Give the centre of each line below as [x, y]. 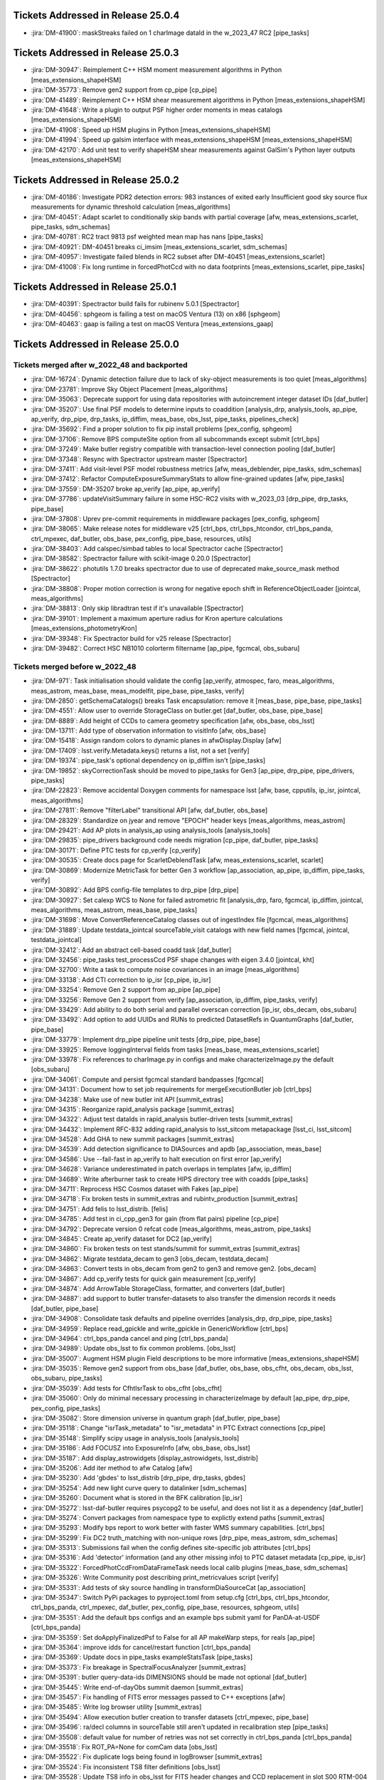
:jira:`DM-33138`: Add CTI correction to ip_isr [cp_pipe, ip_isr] [121, 980]
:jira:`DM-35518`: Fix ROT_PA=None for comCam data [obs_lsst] [124, 1747]
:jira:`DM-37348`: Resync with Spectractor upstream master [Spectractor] [139, 459]
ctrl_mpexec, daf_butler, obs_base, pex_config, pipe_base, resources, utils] [141, 538]
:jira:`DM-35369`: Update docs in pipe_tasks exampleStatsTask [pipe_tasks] [142, 1657]
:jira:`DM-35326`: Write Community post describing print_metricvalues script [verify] [155, 1578]
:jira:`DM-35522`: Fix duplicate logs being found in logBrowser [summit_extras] [146, 1757]
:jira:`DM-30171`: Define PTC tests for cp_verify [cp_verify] [116, 850]
